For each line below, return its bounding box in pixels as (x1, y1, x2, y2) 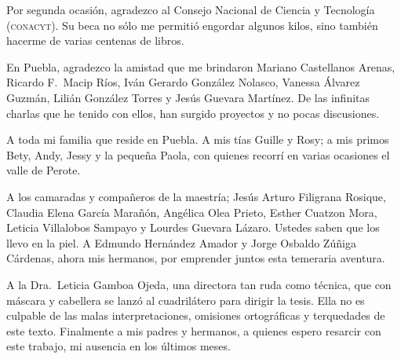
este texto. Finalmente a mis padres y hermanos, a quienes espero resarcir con (6, 322, 381, 339)
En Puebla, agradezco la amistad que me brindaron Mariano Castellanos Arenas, (6, 58, 396, 75)
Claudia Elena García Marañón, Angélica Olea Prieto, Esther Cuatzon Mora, (6, 203, 377, 220)
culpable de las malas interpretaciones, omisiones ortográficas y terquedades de (6, 307, 385, 324)
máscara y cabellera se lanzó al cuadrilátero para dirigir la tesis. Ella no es (6, 291, 365, 308)
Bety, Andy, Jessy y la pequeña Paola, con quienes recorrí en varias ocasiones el (6, 146, 390, 163)
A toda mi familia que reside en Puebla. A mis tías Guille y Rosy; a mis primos (6, 131, 389, 148)
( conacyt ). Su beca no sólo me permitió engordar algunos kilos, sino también (6, 16, 378, 33)
